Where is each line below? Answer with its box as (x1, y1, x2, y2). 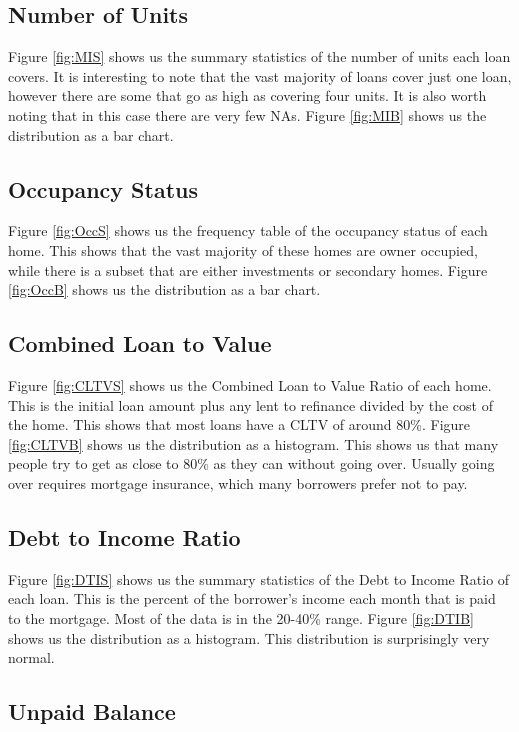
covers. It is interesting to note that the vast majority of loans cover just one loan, (8, 65, 512, 86)
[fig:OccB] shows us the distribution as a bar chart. (8, 279, 321, 300)
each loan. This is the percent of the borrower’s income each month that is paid (8, 588, 496, 609)
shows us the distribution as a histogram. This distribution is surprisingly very (8, 627, 490, 648)
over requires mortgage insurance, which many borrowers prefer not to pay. (8, 472, 468, 493)
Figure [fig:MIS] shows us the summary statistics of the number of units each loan (8, 46, 511, 67)
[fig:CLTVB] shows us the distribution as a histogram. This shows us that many (8, 433, 499, 454)
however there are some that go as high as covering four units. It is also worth (8, 85, 487, 106)
